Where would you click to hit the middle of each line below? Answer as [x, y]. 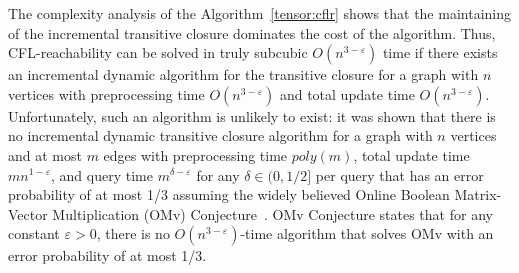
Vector [28, 213]
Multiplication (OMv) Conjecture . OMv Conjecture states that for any [272, 213]
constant [34, 233]
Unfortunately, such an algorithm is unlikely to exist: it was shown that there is [252, 115]
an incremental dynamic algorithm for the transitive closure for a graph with [243, 74]
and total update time [347, 93]
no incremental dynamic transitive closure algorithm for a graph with [220, 135]
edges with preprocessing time [195, 154]
